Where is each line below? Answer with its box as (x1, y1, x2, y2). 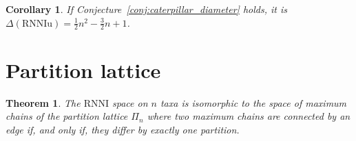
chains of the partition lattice (6, 109, 128, 123)
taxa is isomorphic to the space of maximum (160, 95, 347, 110)
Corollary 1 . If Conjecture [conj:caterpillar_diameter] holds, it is (6, 2, 287, 16)
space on (112, 95, 148, 110)
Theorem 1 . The (6, 95, 81, 110)
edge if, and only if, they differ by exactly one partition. (6, 122, 240, 136)
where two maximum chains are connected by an (147, 109, 350, 123)
